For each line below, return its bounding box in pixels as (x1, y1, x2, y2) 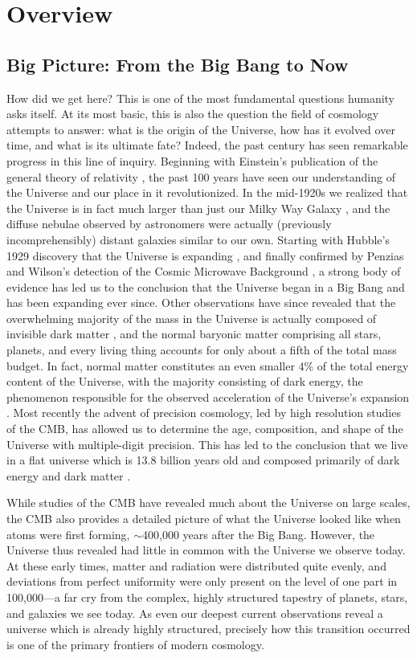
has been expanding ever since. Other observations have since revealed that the (6, 294, 396, 311)
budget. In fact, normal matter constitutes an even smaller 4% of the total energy (6, 357, 409, 374)
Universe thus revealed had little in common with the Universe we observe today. (6, 542, 406, 558)
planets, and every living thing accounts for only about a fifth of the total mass (6, 341, 397, 358)
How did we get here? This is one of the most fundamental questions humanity (6, 89, 395, 106)
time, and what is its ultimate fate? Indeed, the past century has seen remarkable (6, 137, 408, 153)
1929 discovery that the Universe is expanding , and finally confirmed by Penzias (6, 247, 404, 264)
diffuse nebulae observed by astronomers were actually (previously (6, 215, 332, 232)
